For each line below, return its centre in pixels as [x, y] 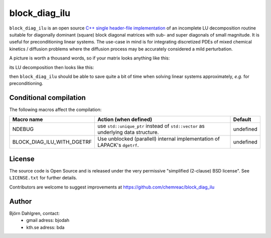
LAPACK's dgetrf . [118, 145]
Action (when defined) [125, 119]
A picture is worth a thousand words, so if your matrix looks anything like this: [90, 58]
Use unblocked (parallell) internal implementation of [159, 138]
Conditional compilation [48, 98]
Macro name [28, 119]
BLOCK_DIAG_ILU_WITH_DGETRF [52, 141]
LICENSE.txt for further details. [43, 178]
